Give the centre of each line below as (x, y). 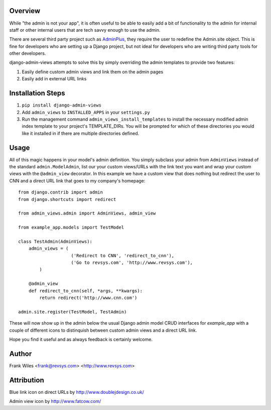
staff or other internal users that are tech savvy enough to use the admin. (85, 30)
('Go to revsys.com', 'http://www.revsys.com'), (132, 263)
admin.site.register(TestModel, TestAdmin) (73, 312)
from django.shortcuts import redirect (67, 199)
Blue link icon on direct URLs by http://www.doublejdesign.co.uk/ (77, 392)
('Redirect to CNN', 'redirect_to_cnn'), (123, 255)
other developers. (28, 53)
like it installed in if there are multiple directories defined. (81, 133)
